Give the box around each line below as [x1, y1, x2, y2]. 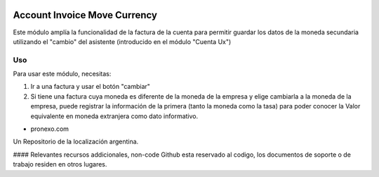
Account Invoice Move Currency [13, 9, 158, 21]
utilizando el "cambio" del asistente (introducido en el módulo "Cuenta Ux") [13, 37, 232, 45]
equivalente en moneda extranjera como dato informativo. [30, 112, 199, 120]
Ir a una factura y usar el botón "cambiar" [30, 83, 151, 91]
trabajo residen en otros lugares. [13, 160, 107, 169]
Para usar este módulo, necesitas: [13, 70, 112, 78]
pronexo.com [30, 125, 69, 133]
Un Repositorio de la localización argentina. [13, 137, 139, 146]
